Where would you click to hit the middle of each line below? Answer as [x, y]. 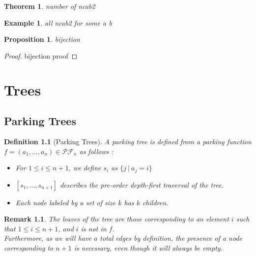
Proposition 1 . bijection [42, 39]
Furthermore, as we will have [48, 238]
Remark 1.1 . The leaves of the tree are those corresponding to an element [116, 219]
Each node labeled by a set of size [66, 202]
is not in [94, 228]
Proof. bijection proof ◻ [41, 55]
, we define [85, 168]
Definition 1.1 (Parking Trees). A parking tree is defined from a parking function [128, 141]
